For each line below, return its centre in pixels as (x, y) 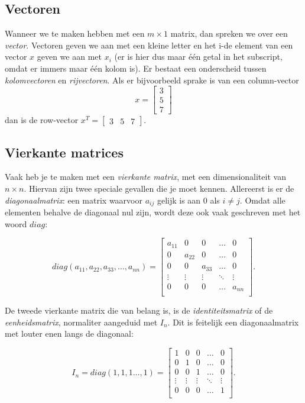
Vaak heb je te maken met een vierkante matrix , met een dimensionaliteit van (145, 177)
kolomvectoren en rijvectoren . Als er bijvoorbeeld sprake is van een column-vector (152, 80)
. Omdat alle (262, 200)
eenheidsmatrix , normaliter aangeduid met (81, 322)
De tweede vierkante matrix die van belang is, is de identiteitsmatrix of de (139, 310)
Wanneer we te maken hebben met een (75, 33)
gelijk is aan (179, 200)
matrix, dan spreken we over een (229, 33)
